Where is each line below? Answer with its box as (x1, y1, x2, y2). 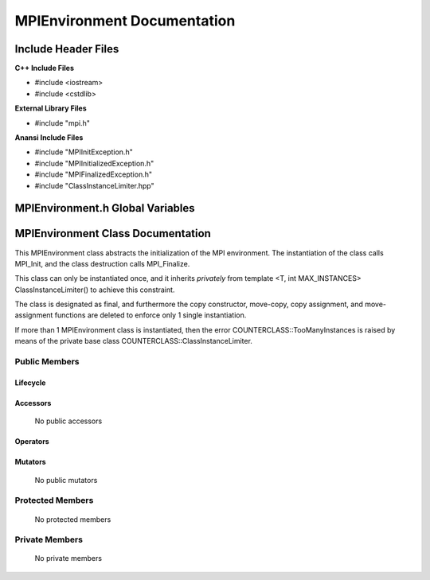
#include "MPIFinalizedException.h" (34, 169, 153, 179)
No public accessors (34, 416, 103, 426)
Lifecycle (14, 378, 46, 387)
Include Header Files (14, 42, 119, 56)
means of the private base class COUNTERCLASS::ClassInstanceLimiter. (14, 337, 252, 346)
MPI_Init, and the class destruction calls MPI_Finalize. (14, 259, 190, 268)
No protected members (34, 514, 111, 524)
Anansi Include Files (14, 133, 84, 142)
